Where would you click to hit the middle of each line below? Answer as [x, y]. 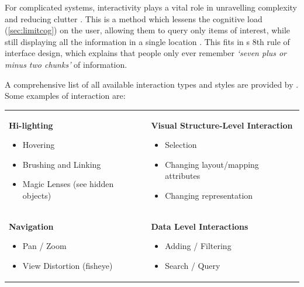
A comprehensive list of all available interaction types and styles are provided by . [152, 84]
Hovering [39, 145]
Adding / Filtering [198, 246]
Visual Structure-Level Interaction [222, 125]
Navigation [31, 226]
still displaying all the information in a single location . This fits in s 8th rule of [147, 41]
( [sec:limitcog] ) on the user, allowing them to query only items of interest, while [148, 30]
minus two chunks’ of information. [66, 64]
